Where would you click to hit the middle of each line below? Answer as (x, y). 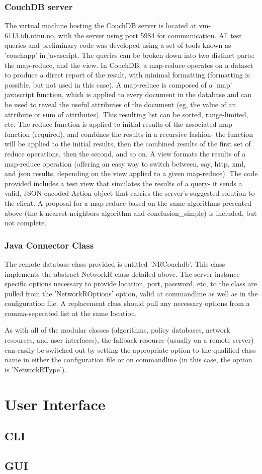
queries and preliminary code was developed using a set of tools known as (118, 45)
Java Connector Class (49, 245)
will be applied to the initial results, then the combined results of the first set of (128, 144)
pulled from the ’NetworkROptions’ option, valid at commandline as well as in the (131, 293)
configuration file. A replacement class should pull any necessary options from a (127, 303)
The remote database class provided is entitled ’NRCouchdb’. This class (115, 263)
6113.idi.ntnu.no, (30, 35)
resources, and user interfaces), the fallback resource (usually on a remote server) (129, 340)
